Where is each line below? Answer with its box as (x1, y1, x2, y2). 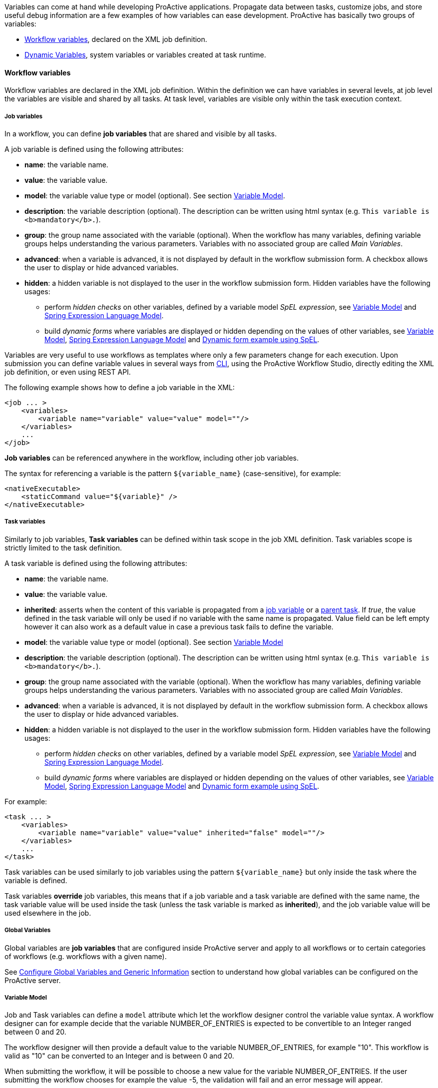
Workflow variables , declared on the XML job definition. (24, 35, 207, 43)
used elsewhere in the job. (4, 908, 91, 917)
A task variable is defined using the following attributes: (4, 558, 187, 567)
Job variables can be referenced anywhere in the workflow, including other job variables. (4, 454, 299, 462)
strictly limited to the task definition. (4, 543, 122, 552)
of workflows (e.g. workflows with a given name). (4, 952, 167, 961)
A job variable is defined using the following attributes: (4, 145, 184, 153)
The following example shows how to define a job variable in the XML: (4, 383, 235, 392)
